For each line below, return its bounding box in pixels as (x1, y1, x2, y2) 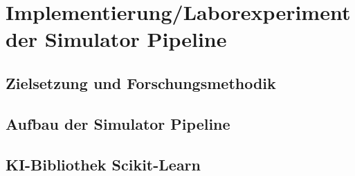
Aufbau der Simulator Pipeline (6, 113, 230, 134)
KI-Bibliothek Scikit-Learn (6, 153, 201, 175)
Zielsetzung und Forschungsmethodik (6, 72, 276, 93)
